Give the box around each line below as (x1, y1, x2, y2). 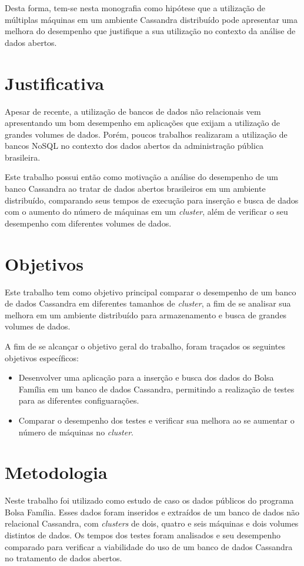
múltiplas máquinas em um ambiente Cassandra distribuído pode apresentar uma (5, 13, 298, 25)
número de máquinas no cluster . (18, 425, 133, 438)
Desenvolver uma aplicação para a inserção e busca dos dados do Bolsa (18, 371, 274, 384)
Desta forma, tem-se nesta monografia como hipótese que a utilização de (5, 2, 266, 14)
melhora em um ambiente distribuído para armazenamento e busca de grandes (5, 308, 287, 321)
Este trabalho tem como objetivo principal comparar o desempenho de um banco (5, 285, 296, 298)
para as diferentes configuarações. (18, 394, 139, 407)
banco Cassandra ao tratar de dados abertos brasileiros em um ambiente (5, 182, 266, 195)
